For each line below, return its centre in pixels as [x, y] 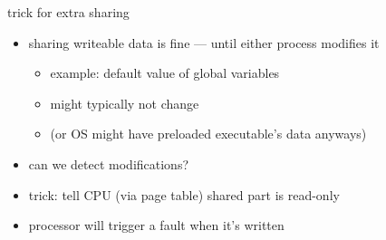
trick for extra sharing [68, 12]
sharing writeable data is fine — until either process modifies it [204, 42]
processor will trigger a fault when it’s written [156, 225]
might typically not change [125, 103]
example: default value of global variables [165, 73]
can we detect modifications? [109, 163]
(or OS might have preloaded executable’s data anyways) [208, 134]
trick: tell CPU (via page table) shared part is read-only [184, 194]
